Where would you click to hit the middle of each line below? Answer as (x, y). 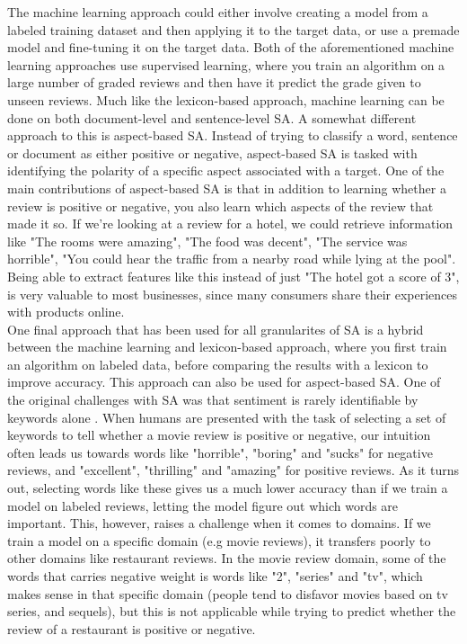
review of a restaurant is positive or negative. (132, 628)
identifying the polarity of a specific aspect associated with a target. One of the (226, 170)
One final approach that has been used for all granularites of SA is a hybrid (216, 329)
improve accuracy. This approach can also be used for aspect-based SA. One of (224, 382)
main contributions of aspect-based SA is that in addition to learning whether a (227, 188)
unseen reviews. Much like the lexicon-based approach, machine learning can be (226, 99)
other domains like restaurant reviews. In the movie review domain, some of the (227, 558)
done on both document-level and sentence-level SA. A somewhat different (212, 117)
